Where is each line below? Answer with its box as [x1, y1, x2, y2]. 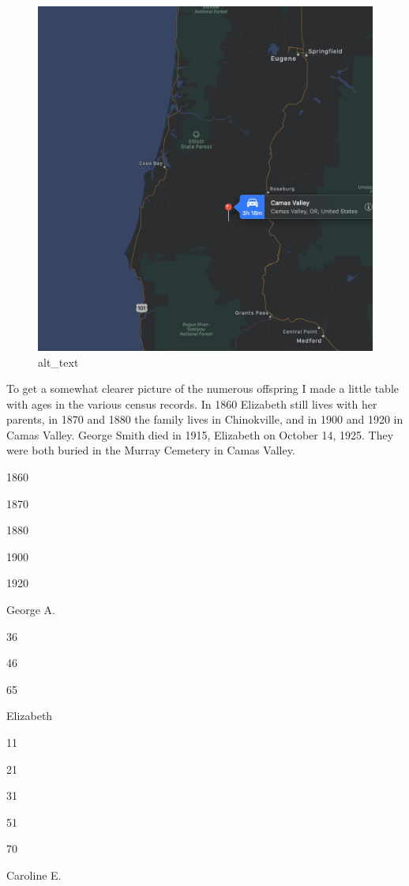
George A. [6, 601, 55, 618]
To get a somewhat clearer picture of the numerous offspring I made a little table [6, 380, 399, 397]
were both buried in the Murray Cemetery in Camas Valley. [6, 442, 295, 458]
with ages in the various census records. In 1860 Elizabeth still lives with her [6, 395, 377, 412]
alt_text [38, 353, 79, 370]
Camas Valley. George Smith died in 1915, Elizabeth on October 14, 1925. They [6, 426, 394, 443]
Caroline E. [6, 866, 62, 883]
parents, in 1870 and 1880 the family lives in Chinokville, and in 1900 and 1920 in [6, 411, 403, 428]
